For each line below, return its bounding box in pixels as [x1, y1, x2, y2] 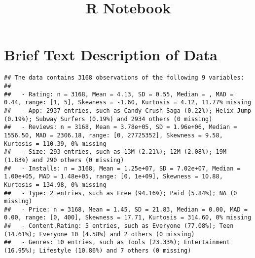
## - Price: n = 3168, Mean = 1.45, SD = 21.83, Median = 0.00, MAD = [4, 206, 248, 213]
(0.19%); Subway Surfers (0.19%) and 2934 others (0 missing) [4, 115, 213, 123]
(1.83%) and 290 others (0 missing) [4, 156, 124, 164]
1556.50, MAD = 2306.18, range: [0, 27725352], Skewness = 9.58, [4, 131, 223, 139]
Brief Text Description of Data [4, 44, 218, 65]
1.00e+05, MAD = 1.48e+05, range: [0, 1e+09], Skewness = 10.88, [4, 173, 223, 180]
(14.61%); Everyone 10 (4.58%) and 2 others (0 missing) [4, 230, 195, 238]
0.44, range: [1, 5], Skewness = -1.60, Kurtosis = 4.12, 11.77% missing [4, 99, 252, 106]
